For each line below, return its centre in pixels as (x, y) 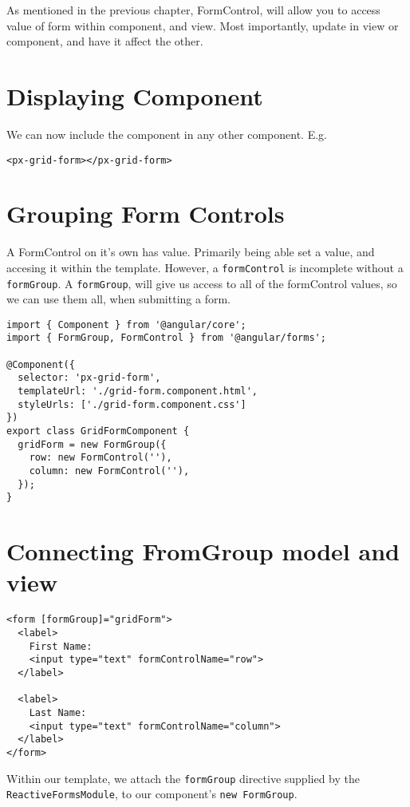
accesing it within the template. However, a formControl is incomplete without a (205, 267)
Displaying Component (135, 95)
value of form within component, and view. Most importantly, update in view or (203, 25)
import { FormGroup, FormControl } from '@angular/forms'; (166, 338)
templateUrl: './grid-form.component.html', (138, 392)
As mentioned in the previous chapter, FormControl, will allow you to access (193, 10)
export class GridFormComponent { (98, 431)
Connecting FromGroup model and (203, 551)
